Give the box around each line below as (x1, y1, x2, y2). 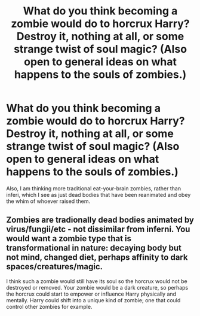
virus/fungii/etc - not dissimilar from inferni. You (6, 224, 190, 235)
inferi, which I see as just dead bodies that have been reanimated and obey (6, 191, 191, 198)
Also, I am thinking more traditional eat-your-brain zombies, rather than (6, 184, 181, 192)
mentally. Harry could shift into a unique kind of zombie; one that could (6, 296, 181, 303)
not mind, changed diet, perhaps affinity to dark (6, 253, 188, 263)
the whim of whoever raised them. (6, 197, 91, 205)
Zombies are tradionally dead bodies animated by (6, 215, 194, 225)
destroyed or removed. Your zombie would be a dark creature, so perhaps (6, 284, 189, 291)
